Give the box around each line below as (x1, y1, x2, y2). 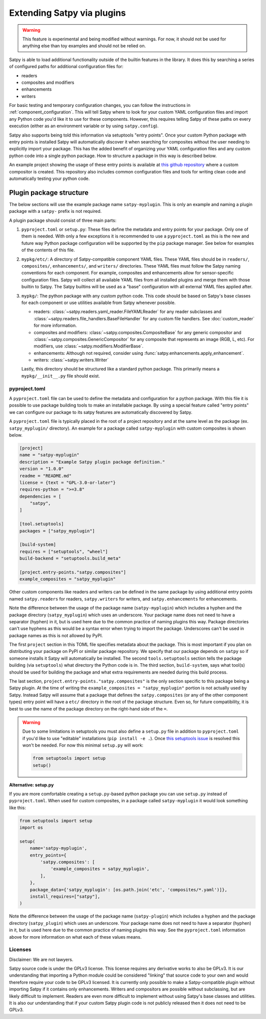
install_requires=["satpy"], (30, 893, 100, 899)
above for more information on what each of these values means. (9, 934, 142, 940)
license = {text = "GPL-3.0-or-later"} (19, 479, 116, 485)
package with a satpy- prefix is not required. (9, 208, 102, 214)
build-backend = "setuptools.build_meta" (19, 556, 121, 561)
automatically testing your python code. (9, 175, 90, 181)
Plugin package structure (9, 188, 89, 197)
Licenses (9, 946, 32, 953)
